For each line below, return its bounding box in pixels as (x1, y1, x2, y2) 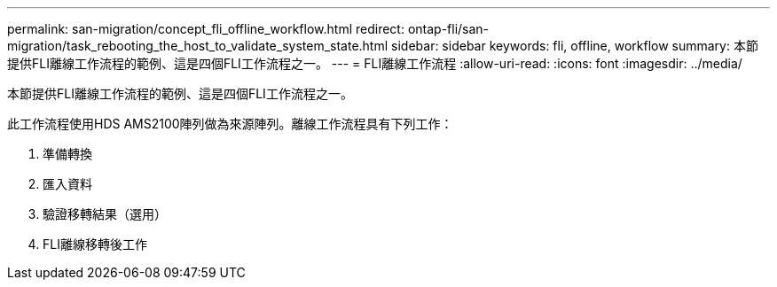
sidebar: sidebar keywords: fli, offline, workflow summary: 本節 (391, 38, 758, 53)
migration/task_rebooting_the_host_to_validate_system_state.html (7, 38, 388, 53)
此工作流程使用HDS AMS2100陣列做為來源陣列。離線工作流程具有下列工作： (7, 116, 453, 131)
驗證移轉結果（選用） (43, 206, 167, 221)
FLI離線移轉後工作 (43, 237, 147, 252)
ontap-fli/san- (407, 21, 490, 36)
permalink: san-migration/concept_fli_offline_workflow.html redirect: (7, 21, 404, 36)
